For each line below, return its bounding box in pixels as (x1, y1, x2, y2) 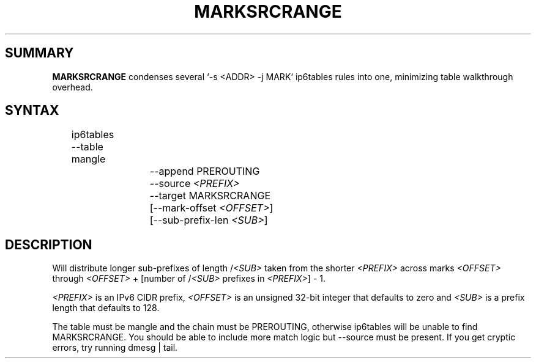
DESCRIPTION (5, 237, 92, 252)
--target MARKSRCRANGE (149, 189, 270, 202)
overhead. (52, 81, 93, 92)
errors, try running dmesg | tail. (52, 342, 178, 353)
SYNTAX (5, 103, 59, 119)
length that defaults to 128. (52, 302, 160, 313)
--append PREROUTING (149, 165, 260, 178)
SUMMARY (5, 45, 74, 61)
